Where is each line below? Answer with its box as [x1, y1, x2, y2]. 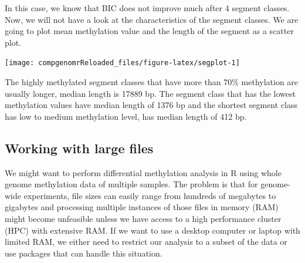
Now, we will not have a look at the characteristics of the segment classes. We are [5, 13, 299, 25]
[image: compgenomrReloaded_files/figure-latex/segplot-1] [5, 59, 240, 68]
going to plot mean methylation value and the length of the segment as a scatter [5, 25, 294, 37]
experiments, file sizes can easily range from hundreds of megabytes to [23, 189, 276, 201]
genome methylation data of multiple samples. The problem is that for [5, 178, 258, 190]
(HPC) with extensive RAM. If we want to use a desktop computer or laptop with [5, 224, 300, 236]
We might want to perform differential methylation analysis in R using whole [5, 166, 282, 178]
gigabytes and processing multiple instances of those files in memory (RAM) [5, 201, 279, 213]
